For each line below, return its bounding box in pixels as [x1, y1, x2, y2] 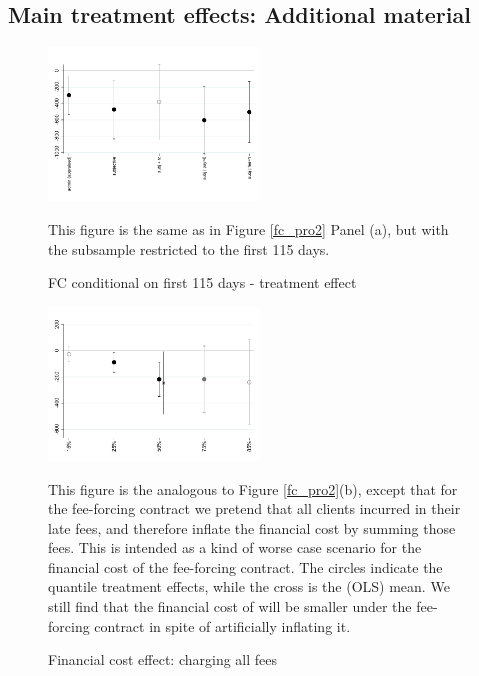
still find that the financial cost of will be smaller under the [48, 596, 412, 617]
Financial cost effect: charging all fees [48, 649, 278, 670]
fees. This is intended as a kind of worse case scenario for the [48, 537, 422, 558]
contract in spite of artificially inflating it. [94, 615, 351, 636]
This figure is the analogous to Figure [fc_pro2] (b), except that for [48, 478, 458, 499]
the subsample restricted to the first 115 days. [48, 238, 330, 259]
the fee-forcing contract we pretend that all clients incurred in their [48, 498, 461, 519]
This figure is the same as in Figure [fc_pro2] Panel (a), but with [48, 218, 449, 239]
